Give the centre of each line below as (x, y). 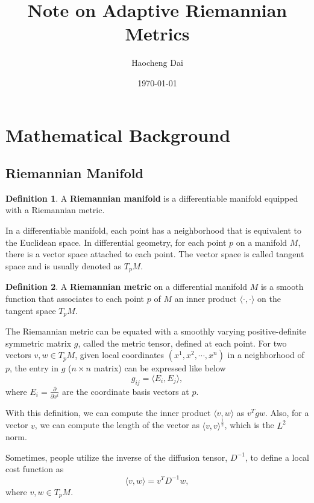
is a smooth (282, 287)
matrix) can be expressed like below (160, 368)
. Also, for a (287, 412)
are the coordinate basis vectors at (126, 391)
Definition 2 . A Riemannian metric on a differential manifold (127, 287)
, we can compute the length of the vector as (117, 425)
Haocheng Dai (157, 62)
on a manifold (262, 242)
